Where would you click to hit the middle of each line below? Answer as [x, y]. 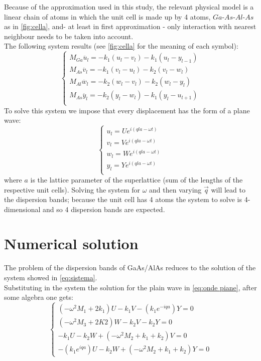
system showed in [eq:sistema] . [51, 277]
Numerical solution [71, 243]
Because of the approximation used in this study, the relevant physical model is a [129, 7]
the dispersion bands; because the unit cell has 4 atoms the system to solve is [123, 199]
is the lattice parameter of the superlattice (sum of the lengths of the [137, 179]
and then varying [175, 189]
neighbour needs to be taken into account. [69, 36]
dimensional [22, 209]
